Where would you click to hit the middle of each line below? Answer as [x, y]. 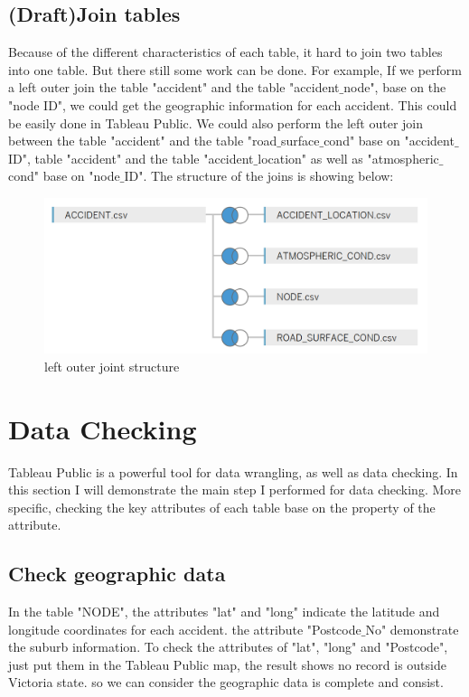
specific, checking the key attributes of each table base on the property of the [222, 507]
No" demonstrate [412, 629]
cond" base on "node [64, 176]
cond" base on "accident [389, 141]
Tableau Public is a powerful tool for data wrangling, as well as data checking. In [233, 471]
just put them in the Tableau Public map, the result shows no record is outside [227, 664]
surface [300, 141]
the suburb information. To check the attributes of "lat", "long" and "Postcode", [228, 647]
